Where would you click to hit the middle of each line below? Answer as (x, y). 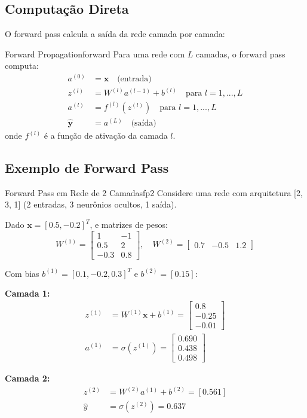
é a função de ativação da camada (106, 135)
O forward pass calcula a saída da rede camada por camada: (115, 34)
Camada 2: (27, 378)
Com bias (22, 273)
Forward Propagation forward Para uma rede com (95, 54)
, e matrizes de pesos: (129, 224)
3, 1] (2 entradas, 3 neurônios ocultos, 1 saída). (91, 204)
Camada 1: (27, 293)
